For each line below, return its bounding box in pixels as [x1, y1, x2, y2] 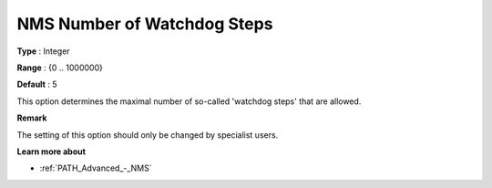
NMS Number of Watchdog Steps [16, 14, 273, 34]
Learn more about [16, 146, 87, 157]
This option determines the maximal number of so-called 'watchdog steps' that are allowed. [16, 96, 362, 107]
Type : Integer [16, 46, 70, 57]
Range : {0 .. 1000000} [16, 62, 104, 73]
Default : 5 [16, 78, 57, 90]
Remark [16, 112, 47, 123]
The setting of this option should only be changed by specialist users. [16, 129, 279, 141]
